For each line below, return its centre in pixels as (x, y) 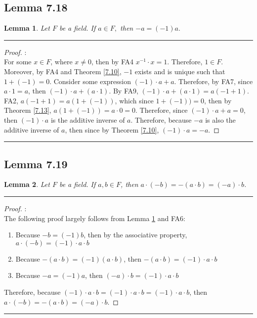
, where (62, 62)
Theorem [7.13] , (28, 110)
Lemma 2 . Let (27, 184)
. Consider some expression (90, 81)
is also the (220, 119)
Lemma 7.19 (36, 163)
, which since (134, 100)
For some (18, 62)
